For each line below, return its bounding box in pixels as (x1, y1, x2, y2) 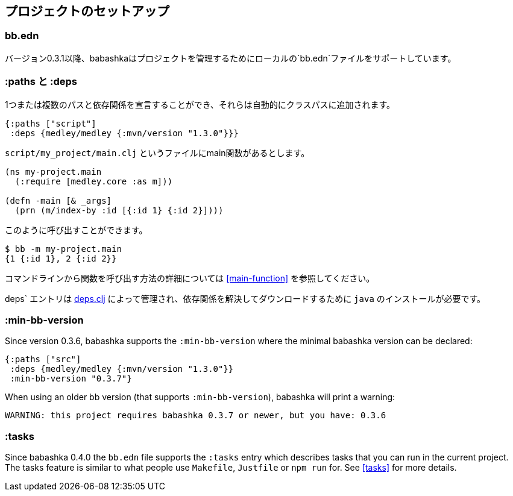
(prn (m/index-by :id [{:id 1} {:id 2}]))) (14, 205, 224, 215)
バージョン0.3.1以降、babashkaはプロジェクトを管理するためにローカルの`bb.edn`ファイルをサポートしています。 (5, 52, 456, 63)
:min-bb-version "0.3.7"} (10, 374, 132, 384)
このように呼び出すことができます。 (5, 224, 148, 235)
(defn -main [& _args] (5, 195, 112, 206)
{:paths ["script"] (5, 118, 96, 128)
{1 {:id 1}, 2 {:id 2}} (5, 253, 117, 263)
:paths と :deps (5, 75, 77, 88)
